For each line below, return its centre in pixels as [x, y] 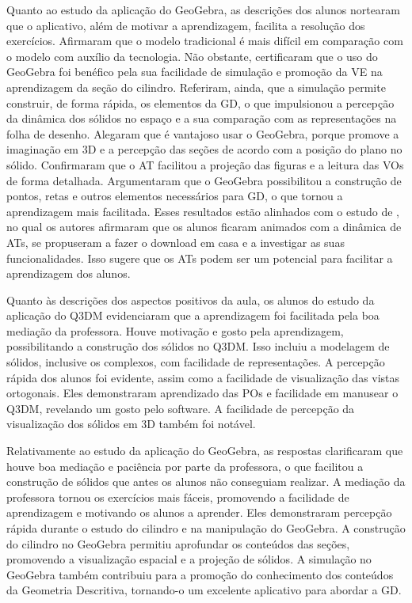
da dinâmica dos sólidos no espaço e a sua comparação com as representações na [202, 118]
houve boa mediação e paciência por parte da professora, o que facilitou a [185, 466]
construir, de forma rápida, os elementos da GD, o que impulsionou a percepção [200, 102]
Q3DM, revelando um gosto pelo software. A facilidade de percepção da [181, 408]
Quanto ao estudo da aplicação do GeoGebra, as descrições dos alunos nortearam [204, 9]
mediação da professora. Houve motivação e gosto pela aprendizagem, [175, 330]
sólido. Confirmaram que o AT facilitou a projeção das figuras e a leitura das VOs [205, 164]
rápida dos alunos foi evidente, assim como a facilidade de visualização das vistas [203, 377]
